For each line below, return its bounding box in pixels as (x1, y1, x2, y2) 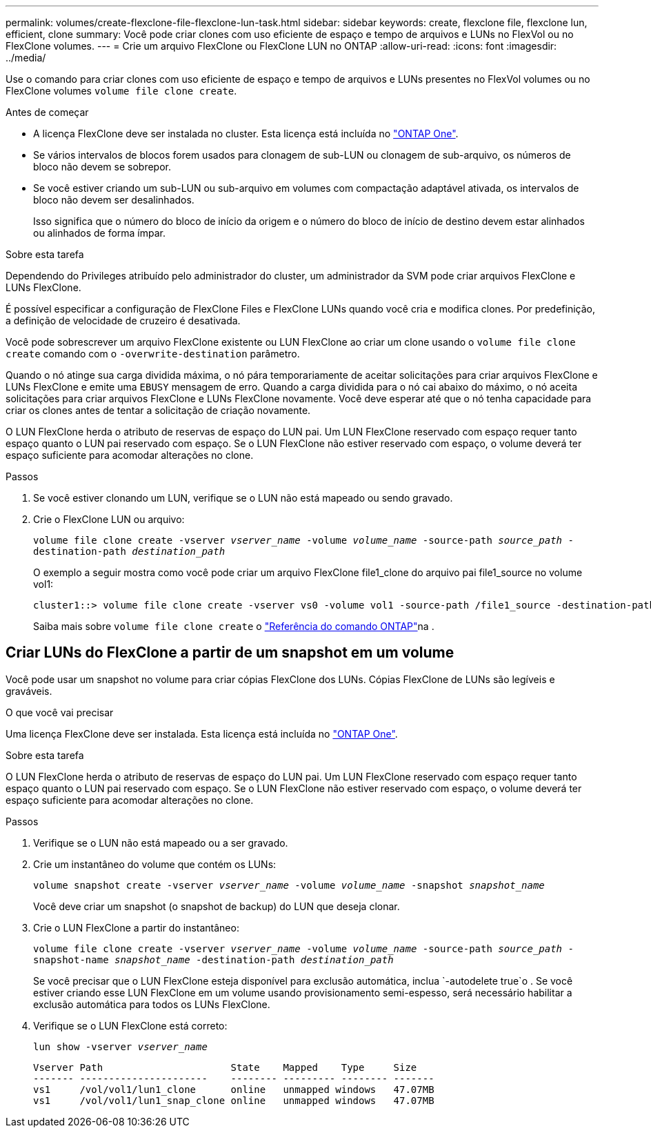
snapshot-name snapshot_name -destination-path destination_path (33, 954, 394, 965)
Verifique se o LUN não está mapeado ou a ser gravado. (33, 836, 288, 849)
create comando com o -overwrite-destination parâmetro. (6, 348, 300, 359)
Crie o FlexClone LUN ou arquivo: (33, 513, 185, 525)
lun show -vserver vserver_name (33, 1041, 208, 1052)
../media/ (6, 52, 46, 63)
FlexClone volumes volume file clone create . (6, 85, 237, 97)
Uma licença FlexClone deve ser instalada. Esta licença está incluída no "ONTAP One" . (6, 727, 398, 740)
